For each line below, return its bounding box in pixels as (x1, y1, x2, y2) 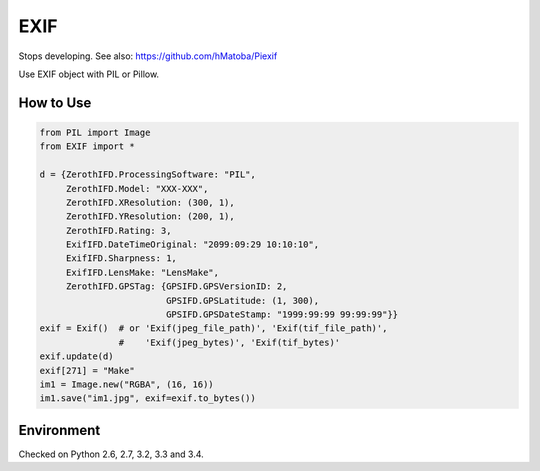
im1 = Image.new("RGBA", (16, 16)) (39, 378, 214, 390)
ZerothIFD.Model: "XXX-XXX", (65, 183, 209, 194)
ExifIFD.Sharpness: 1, (65, 253, 177, 264)
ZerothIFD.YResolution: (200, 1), (65, 211, 235, 222)
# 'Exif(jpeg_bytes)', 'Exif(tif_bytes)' (118, 336, 341, 348)
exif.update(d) (39, 351, 114, 362)
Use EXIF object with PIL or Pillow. (18, 68, 160, 80)
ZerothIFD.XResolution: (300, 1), (65, 196, 235, 208)
